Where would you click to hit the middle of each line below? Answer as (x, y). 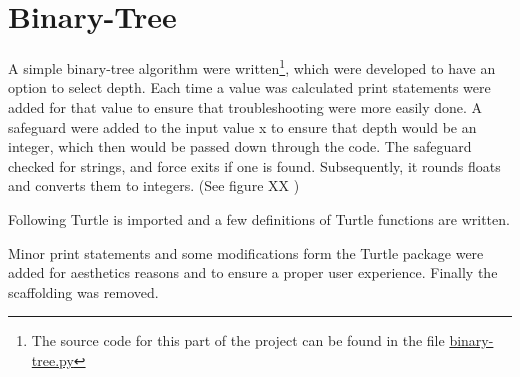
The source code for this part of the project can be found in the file (238, 340)
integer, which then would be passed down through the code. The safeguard (240, 146)
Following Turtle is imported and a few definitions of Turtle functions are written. (259, 218)
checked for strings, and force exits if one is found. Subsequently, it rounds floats (254, 165)
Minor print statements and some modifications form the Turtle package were (246, 252)
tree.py (52, 359)
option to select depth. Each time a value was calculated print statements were (249, 87)
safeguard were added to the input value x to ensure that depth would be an (242, 126)
